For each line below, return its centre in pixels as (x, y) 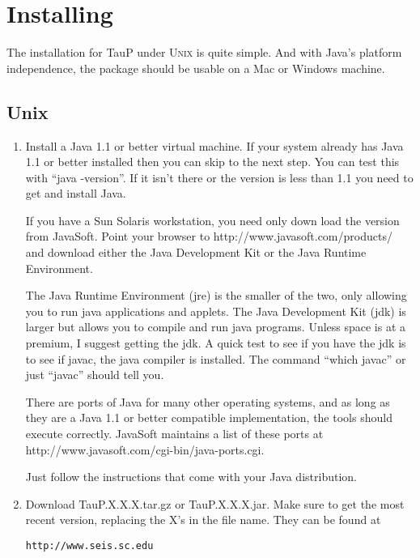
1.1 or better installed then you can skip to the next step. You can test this (212, 162)
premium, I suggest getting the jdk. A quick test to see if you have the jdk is (216, 343)
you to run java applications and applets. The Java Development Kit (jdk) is (216, 311)
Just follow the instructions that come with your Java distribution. (191, 477)
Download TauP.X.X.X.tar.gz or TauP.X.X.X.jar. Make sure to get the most (215, 503)
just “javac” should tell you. (95, 375)
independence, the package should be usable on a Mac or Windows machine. (196, 68)
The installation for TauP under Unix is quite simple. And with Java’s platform (204, 52)
